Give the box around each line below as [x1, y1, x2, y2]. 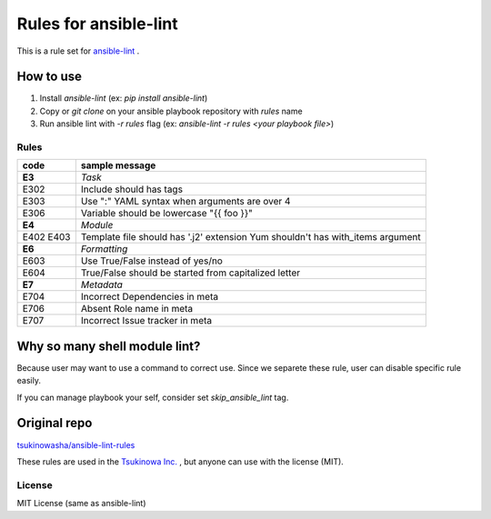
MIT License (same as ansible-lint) [16, 498, 146, 509]
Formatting [80, 243, 128, 255]
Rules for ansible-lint [16, 14, 178, 34]
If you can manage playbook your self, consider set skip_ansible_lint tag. [16, 392, 289, 403]
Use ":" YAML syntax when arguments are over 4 [80, 195, 291, 208]
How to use [16, 69, 82, 85]
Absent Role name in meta [80, 303, 194, 315]
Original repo [16, 415, 93, 431]
